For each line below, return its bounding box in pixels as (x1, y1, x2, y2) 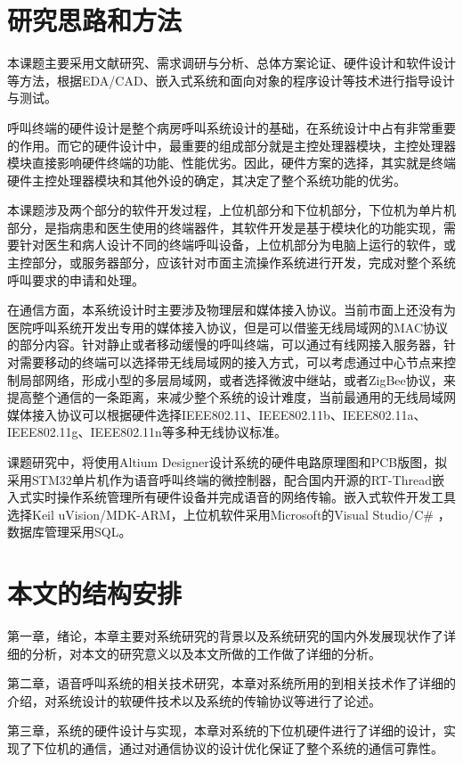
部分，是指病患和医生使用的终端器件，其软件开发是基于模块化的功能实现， (7, 217, 443, 236)
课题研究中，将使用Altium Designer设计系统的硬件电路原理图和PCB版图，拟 (7, 453, 448, 471)
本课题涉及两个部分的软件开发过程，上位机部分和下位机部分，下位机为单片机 (7, 201, 456, 219)
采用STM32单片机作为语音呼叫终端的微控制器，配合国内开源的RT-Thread (7, 470, 433, 488)
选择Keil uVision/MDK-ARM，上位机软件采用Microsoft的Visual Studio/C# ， (7, 505, 451, 523)
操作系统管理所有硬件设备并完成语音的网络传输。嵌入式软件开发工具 (56, 488, 456, 506)
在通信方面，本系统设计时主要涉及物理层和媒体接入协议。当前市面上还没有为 (7, 300, 456, 319)
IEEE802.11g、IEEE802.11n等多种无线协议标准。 (7, 423, 287, 441)
